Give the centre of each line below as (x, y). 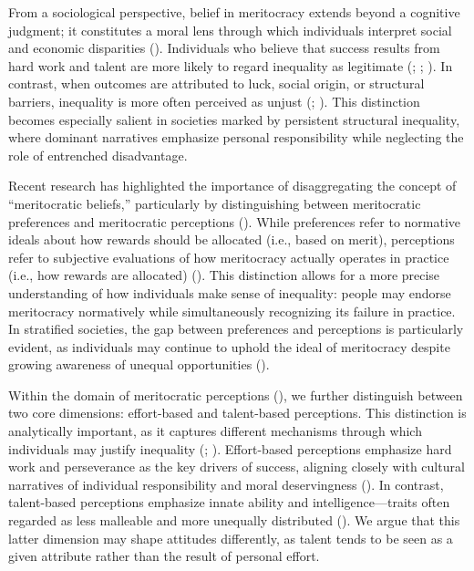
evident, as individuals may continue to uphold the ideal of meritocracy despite (229, 346)
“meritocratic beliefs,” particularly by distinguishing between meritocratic (215, 203)
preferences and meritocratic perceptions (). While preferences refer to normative (235, 221)
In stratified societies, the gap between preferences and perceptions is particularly (236, 329)
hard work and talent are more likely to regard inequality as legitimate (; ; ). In (231, 65)
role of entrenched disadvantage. (98, 155)
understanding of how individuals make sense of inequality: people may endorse (230, 292)
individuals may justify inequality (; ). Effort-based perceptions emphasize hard (230, 448)
